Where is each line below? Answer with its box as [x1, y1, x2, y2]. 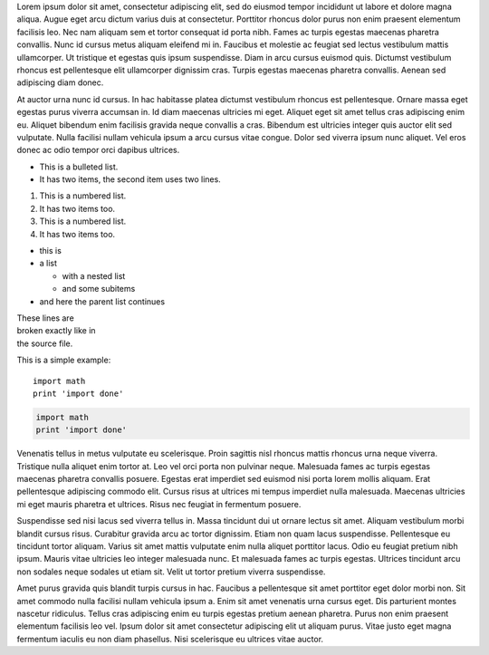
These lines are [16, 313, 74, 323]
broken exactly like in [16, 325, 96, 336]
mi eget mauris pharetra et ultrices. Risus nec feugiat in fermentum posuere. [16, 498, 302, 509]
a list [39, 258, 58, 269]
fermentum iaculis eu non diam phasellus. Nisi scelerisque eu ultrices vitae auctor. [16, 633, 324, 644]
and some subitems [62, 284, 136, 294]
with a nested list [62, 270, 126, 281]
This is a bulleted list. [39, 161, 119, 172]
